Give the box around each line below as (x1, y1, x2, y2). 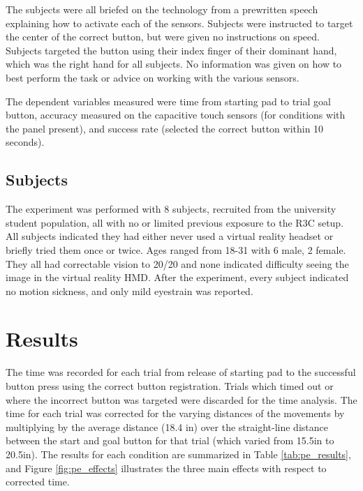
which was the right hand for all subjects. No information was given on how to (6, 56, 342, 71)
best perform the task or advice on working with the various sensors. (6, 70, 299, 84)
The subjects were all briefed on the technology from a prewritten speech (6, 2, 318, 16)
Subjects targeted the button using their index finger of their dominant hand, (6, 43, 337, 57)
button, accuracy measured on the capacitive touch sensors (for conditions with (6, 107, 346, 122)
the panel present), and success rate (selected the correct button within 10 (6, 121, 324, 135)
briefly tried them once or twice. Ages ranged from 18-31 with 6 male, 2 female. (6, 242, 346, 257)
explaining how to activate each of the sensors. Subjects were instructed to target (6, 15, 353, 30)
